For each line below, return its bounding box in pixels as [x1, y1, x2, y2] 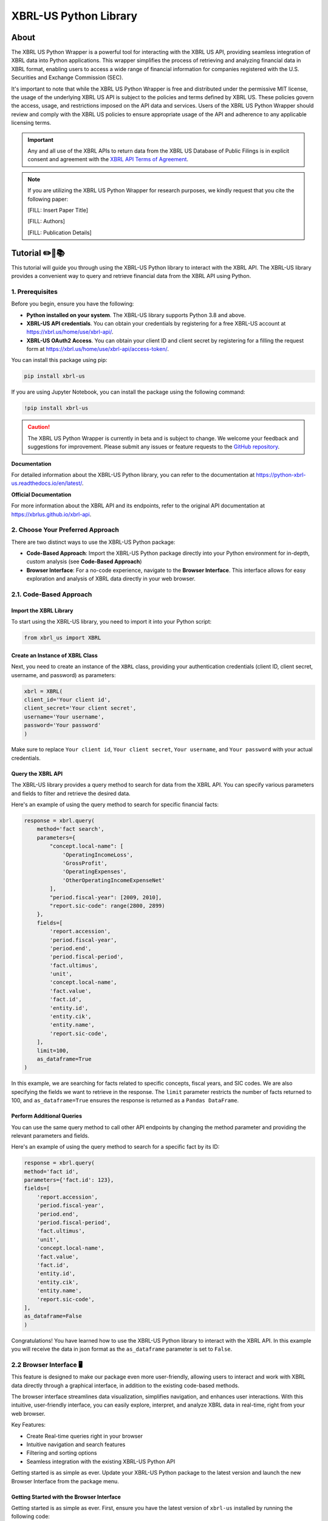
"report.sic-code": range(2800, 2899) [49, 902, 165, 909]
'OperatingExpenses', [62, 868, 127, 875]
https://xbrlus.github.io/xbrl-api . [11, 510, 92, 518]
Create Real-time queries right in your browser [26, 1432, 143, 1439]
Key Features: [11, 1421, 46, 1429]
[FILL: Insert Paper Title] [27, 206, 88, 214]
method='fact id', [24, 1168, 79, 1175]
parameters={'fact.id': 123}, [24, 1177, 114, 1183]
